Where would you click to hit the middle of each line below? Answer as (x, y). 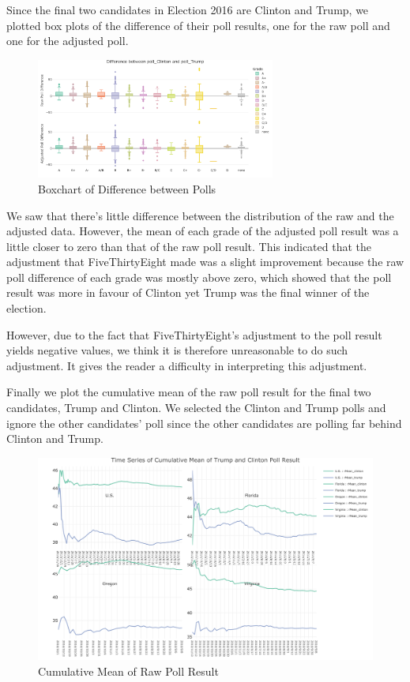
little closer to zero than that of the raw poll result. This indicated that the (189, 246)
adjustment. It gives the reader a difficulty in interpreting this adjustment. (187, 365)
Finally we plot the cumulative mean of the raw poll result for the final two (189, 392)
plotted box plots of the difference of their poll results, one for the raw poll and (198, 25)
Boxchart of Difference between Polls (127, 188)
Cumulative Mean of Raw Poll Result (128, 671)
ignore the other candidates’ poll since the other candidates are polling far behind (204, 423)
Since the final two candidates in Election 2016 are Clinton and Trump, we (188, 9)
